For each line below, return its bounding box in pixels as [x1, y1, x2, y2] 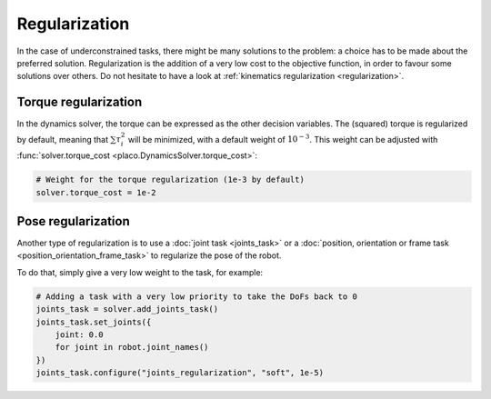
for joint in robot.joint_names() [55, 342, 209, 353]
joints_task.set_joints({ [35, 316, 152, 327]
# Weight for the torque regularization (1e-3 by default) [35, 175, 305, 185]
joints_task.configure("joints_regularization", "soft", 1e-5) [35, 368, 325, 378]
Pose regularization [16, 214, 131, 229]
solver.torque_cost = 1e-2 [35, 187, 156, 197]
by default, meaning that [16, 134, 109, 145]
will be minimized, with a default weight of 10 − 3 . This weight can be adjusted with [127, 133, 438, 145]
